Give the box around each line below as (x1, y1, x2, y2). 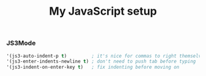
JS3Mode (6, 39, 36, 47)
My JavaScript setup (48, 4, 158, 18)
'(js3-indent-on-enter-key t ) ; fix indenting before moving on (6, 64, 180, 70)
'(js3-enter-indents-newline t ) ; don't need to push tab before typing (6, 58, 196, 65)
